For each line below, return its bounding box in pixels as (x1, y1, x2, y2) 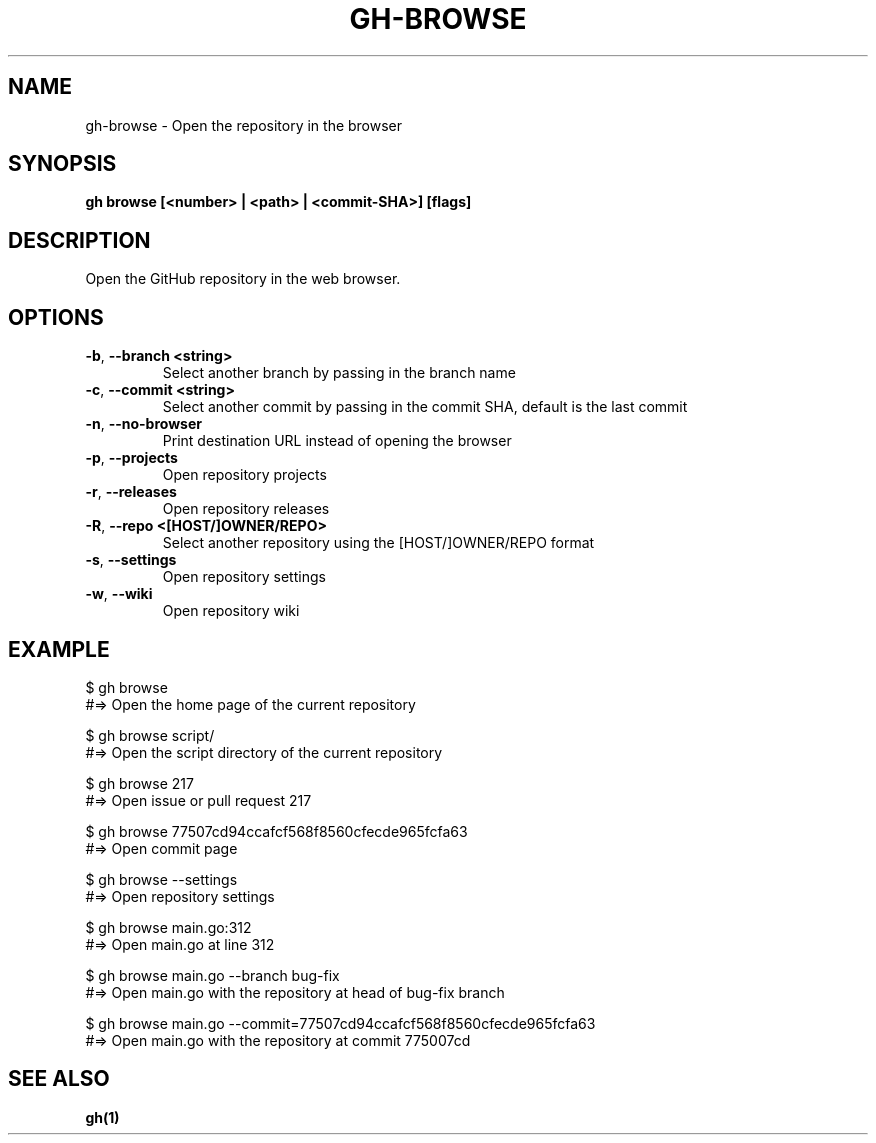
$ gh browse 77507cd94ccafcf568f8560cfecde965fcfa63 (85, 822, 468, 840)
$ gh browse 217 (85, 774, 194, 792)
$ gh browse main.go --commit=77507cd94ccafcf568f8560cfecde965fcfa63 (85, 1014, 596, 1032)
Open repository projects (162, 466, 327, 484)
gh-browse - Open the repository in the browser (85, 116, 403, 134)
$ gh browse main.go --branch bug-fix (85, 966, 340, 984)
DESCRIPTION (8, 227, 151, 253)
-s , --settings (85, 551, 177, 569)
